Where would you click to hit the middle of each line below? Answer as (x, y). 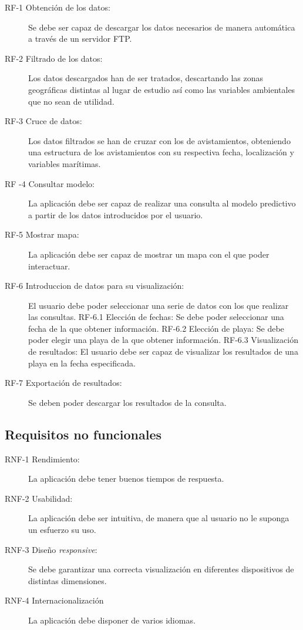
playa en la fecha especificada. (82, 363)
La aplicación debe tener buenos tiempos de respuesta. (126, 479)
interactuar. (49, 266)
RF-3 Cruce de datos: (43, 121)
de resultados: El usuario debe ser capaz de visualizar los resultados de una (163, 351)
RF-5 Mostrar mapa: (42, 234)
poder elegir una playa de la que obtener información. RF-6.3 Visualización (163, 340)
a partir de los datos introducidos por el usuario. (116, 214)
